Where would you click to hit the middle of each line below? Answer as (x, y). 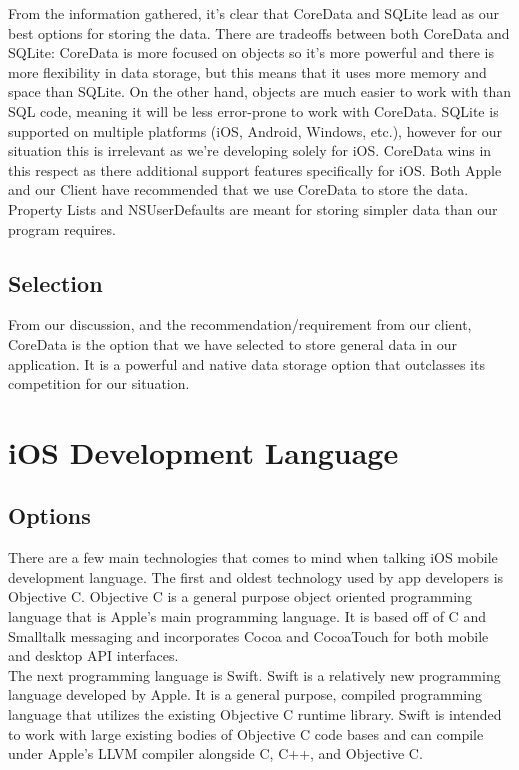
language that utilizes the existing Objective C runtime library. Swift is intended (255, 714)
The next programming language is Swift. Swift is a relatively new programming (254, 674)
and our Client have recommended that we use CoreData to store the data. (238, 189)
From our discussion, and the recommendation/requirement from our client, (240, 324)
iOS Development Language (203, 451)
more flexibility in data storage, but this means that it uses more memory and (247, 71)
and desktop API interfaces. (93, 655)
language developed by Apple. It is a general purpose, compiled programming (245, 694)
